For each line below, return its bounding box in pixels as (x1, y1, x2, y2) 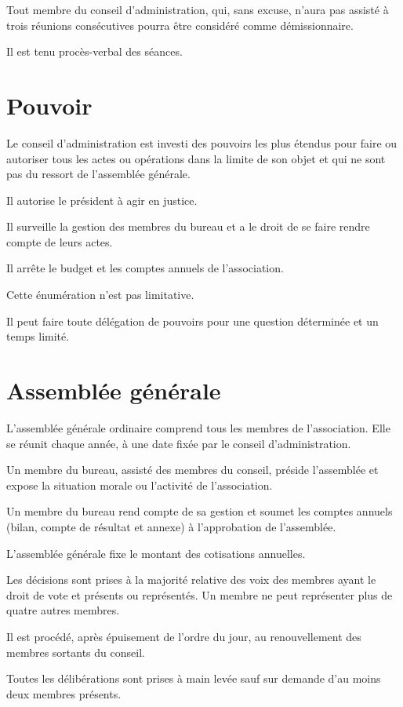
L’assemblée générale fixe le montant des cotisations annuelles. (6, 545, 306, 561)
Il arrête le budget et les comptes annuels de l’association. (6, 260, 284, 276)
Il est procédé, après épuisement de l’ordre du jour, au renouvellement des (6, 628, 361, 644)
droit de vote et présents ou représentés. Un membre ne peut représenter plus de (6, 586, 393, 603)
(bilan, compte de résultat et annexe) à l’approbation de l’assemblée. (6, 518, 336, 534)
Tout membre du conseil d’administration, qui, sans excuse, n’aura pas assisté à (6, 2, 389, 17)
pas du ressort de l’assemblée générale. (6, 166, 191, 182)
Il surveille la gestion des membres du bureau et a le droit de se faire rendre (6, 218, 370, 235)
